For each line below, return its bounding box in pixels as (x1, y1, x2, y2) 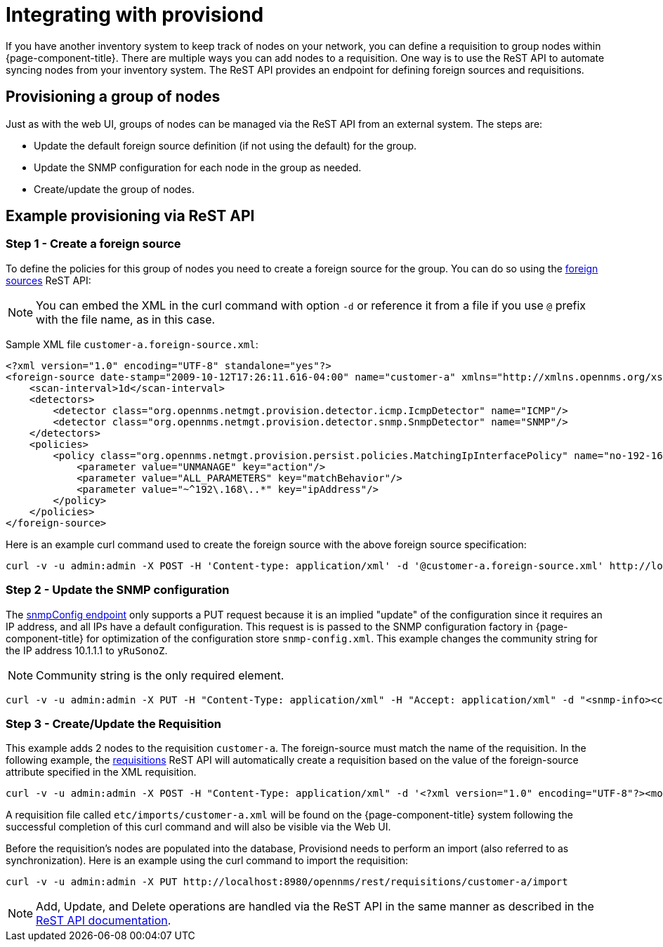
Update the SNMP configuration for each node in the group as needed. (34, 161, 362, 173)
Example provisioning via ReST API (6, 207, 255, 225)
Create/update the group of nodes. (34, 183, 195, 195)
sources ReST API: (6, 274, 91, 286)
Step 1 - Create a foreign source (6, 237, 181, 251)
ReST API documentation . (36, 913, 171, 928)
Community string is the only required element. (36, 668, 284, 682)
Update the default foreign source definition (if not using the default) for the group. (34, 139, 417, 152)
